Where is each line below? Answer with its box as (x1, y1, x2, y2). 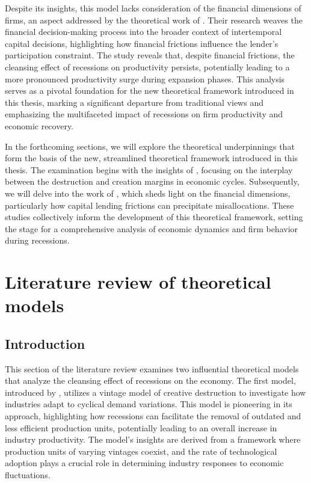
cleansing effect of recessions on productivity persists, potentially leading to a (5, 60, 290, 73)
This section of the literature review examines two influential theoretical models (5, 362, 299, 375)
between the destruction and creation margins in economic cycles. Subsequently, (5, 175, 300, 188)
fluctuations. (5, 468, 51, 481)
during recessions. (5, 234, 70, 247)
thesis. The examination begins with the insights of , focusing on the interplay (5, 163, 293, 176)
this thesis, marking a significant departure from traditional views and (5, 96, 263, 108)
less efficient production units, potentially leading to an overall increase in (5, 421, 277, 434)
